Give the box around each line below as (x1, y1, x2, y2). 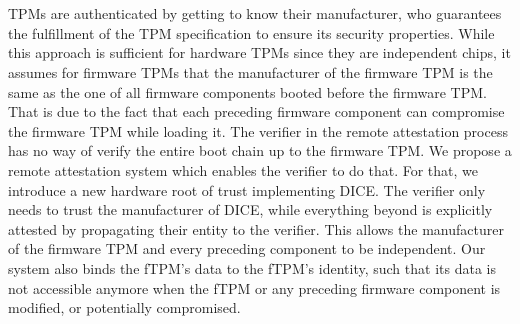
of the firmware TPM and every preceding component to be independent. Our (8, 238, 486, 259)
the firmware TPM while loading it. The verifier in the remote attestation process (8, 120, 508, 141)
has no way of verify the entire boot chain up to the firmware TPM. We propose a (8, 140, 512, 161)
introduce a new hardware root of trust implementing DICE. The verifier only (8, 179, 486, 200)
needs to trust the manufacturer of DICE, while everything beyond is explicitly (8, 199, 493, 220)
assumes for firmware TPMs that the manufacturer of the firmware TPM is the (8, 61, 493, 82)
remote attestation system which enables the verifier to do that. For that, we (8, 159, 479, 180)
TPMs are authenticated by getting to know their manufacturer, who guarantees (8, 3, 502, 24)
